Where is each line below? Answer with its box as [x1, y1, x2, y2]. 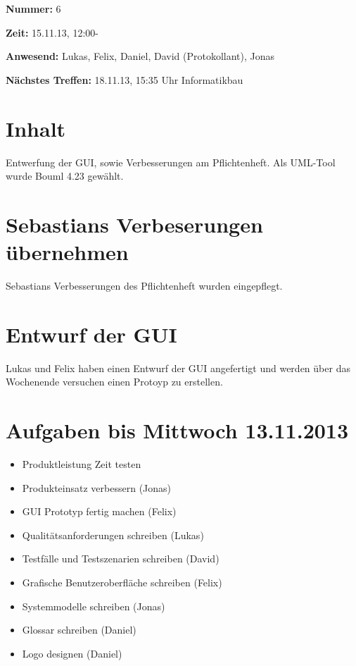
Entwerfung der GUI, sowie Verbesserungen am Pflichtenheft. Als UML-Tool [6, 154, 336, 169]
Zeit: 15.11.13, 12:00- [6, 25, 98, 39]
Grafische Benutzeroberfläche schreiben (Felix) [22, 575, 222, 589]
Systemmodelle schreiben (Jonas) [22, 598, 165, 613]
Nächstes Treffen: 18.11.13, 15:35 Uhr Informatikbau [6, 72, 243, 87]
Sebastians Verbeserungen [6, 209, 263, 238]
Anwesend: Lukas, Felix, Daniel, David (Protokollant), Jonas [6, 49, 275, 63]
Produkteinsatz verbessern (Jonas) [22, 480, 172, 495]
